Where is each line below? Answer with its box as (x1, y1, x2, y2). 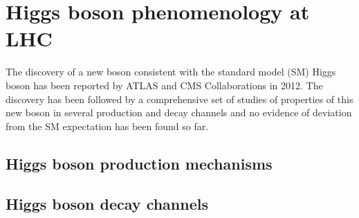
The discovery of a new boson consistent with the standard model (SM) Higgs (6, 64, 336, 79)
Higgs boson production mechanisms (6, 152, 273, 174)
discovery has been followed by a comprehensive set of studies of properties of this (6, 91, 353, 106)
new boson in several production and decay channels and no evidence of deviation (6, 105, 352, 120)
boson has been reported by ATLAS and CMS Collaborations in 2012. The (6, 78, 323, 92)
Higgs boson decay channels (6, 193, 208, 215)
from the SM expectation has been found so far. (6, 118, 209, 133)
